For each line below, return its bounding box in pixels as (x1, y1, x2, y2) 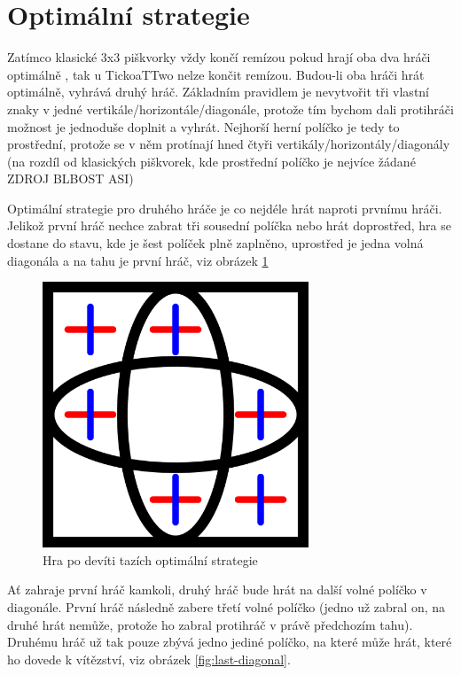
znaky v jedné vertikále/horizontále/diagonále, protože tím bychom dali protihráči (7, 99, 454, 118)
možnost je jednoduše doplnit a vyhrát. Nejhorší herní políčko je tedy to (7, 117, 400, 136)
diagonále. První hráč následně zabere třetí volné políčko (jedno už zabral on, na (7, 598, 446, 617)
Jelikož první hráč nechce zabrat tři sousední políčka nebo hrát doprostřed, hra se (7, 216, 451, 235)
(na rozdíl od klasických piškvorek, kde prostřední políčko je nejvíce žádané (7, 151, 416, 170)
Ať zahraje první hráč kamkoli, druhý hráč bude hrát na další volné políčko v (7, 580, 427, 599)
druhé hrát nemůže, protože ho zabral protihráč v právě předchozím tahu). (7, 615, 413, 633)
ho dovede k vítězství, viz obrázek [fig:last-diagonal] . (7, 649, 291, 668)
